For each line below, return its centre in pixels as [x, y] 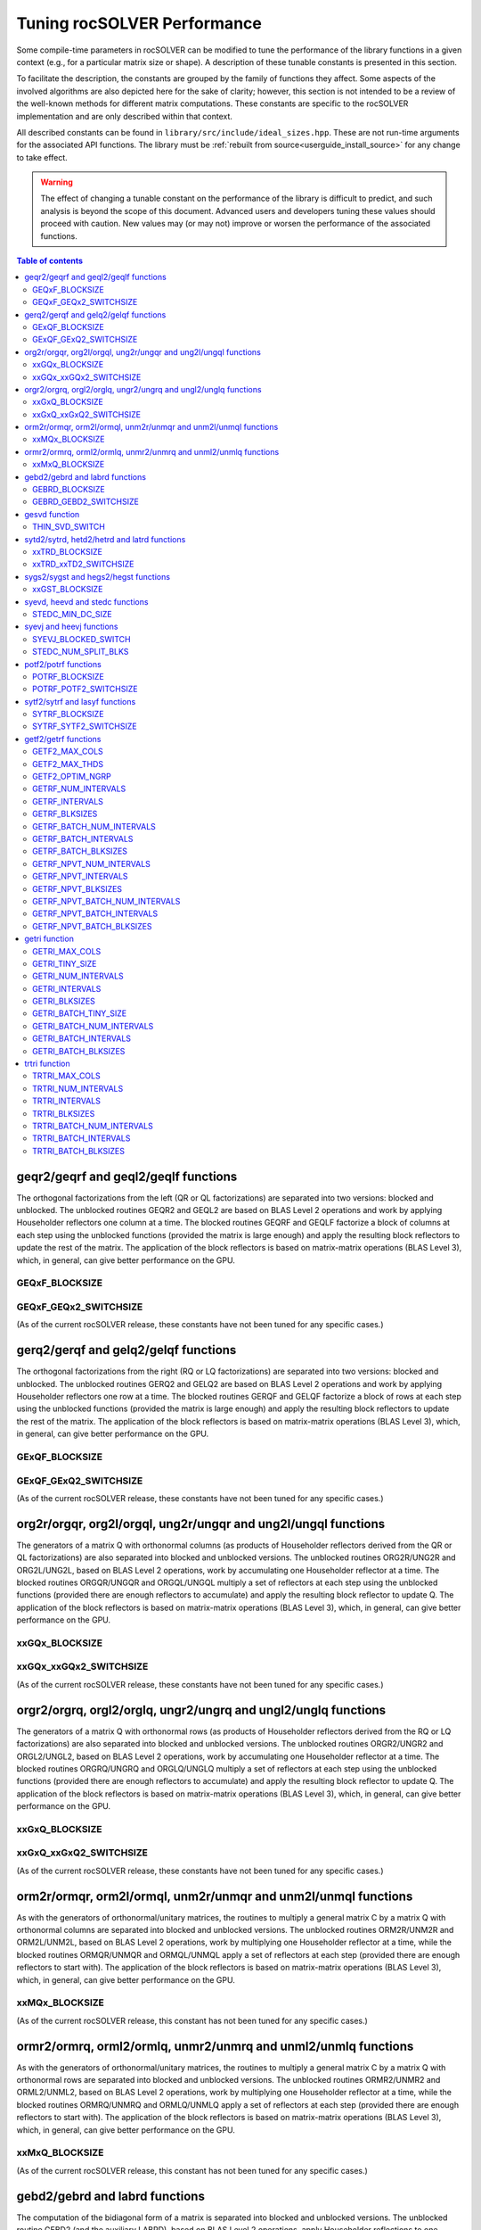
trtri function [47, 1064]
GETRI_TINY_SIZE [65, 963]
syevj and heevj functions [71, 627]
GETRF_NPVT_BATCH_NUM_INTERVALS [106, 901]
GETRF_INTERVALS [68, 801]
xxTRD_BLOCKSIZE [67, 552]
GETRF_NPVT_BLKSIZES [77, 888]
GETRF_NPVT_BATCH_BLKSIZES [92, 926]
